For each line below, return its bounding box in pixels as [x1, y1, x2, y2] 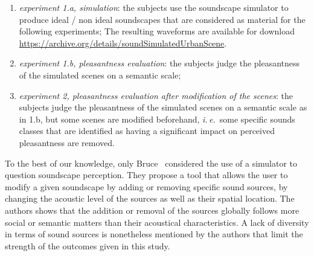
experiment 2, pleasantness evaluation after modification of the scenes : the [19, 89, 293, 101]
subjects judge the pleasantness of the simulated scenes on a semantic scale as [19, 101, 307, 114]
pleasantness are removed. [19, 136, 115, 149]
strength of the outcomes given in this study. [5, 239, 170, 252]
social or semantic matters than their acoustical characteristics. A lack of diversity [5, 216, 309, 228]
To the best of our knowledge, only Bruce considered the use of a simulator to [5, 156, 298, 169]
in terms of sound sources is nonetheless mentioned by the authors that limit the [5, 228, 303, 240]
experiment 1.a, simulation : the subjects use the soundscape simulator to [19, 1, 289, 13]
